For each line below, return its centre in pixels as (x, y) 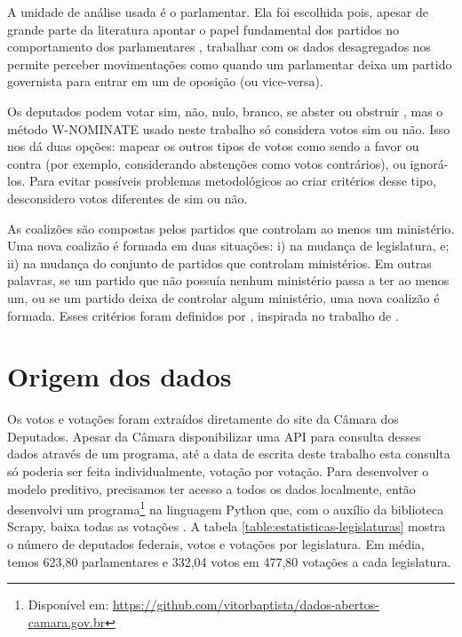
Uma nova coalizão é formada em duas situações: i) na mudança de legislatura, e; (228, 246)
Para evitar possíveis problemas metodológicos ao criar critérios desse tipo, (232, 181)
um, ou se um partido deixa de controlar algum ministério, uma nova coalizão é (223, 297)
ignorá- (429, 163)
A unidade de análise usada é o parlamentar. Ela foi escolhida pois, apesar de (218, 12)
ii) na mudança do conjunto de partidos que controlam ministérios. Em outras (219, 263)
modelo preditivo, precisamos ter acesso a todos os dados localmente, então (211, 488)
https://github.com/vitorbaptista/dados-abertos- (246, 605)
